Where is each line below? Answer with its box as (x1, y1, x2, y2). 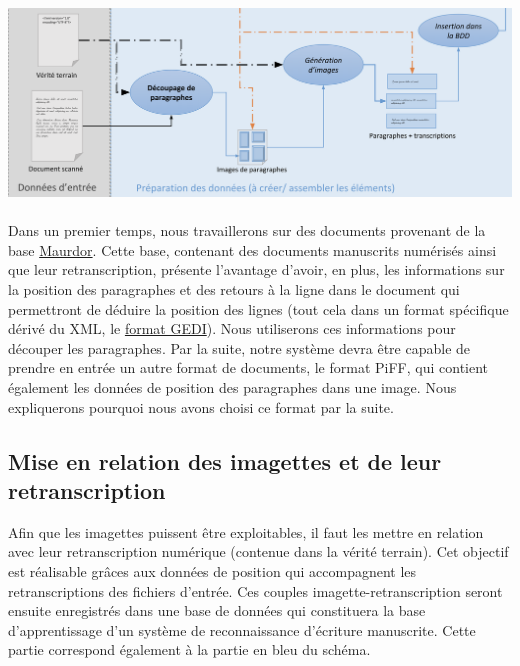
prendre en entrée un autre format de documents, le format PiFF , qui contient (8, 357, 489, 378)
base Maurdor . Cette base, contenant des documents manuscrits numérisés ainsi (8, 239, 497, 260)
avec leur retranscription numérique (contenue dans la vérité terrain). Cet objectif (8, 541, 509, 562)
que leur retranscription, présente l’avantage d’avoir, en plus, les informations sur (8, 259, 505, 280)
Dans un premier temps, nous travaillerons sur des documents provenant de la (8, 220, 486, 241)
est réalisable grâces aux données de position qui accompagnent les (8, 560, 417, 581)
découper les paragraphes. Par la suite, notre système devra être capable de (8, 337, 471, 358)
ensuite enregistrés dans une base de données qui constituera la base (8, 600, 426, 621)
